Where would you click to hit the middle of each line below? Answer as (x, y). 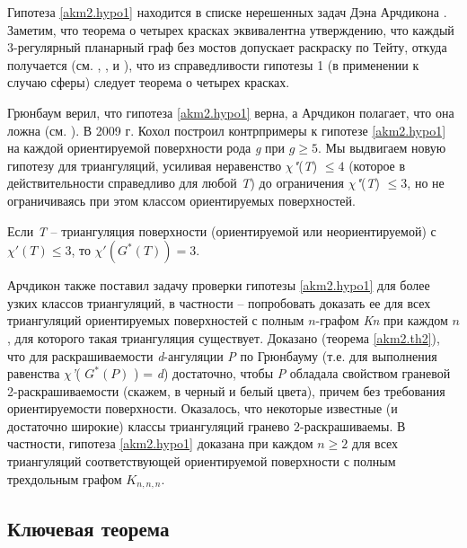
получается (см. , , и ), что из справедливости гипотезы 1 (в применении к (213, 64)
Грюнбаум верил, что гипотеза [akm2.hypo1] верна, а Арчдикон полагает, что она (231, 112)
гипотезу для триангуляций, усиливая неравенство (145, 165)
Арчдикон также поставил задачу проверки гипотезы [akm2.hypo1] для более (219, 285)
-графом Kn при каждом (382, 320)
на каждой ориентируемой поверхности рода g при (146, 148)
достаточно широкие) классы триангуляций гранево (149, 425)
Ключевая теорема (88, 528)
